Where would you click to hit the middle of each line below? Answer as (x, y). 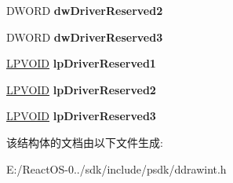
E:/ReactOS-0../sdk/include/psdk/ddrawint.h (116, 168)
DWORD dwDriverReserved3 (85, 37)
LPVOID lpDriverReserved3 (81, 116)
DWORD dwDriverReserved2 (85, 10)
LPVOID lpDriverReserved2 (81, 89)
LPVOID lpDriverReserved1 (81, 63)
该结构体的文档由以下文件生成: (85, 142)
